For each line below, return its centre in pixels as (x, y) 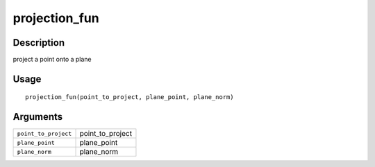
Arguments (38, 117)
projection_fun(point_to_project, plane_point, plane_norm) (130, 97)
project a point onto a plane (52, 60)
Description (39, 43)
